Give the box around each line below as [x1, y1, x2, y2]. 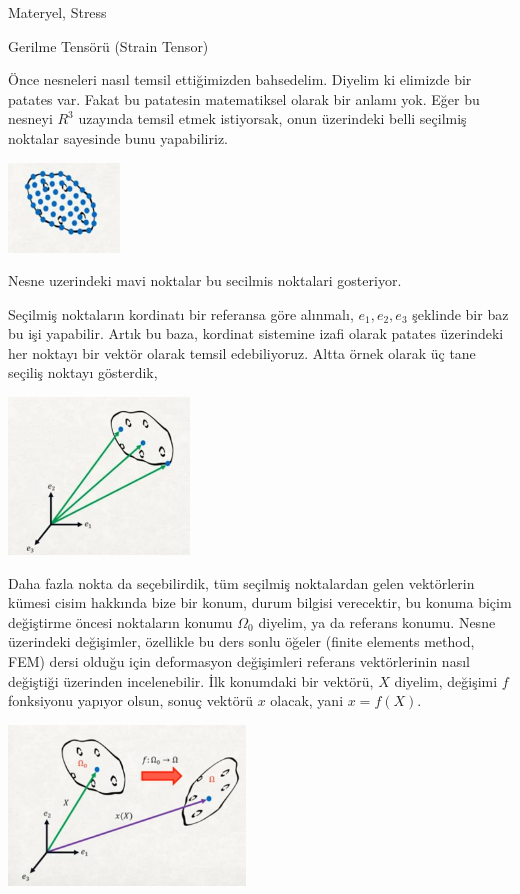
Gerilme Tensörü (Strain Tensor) [8, 35, 209, 56]
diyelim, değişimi [394, 670, 498, 691]
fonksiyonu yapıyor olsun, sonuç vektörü [8, 690, 253, 711]
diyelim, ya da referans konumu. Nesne [258, 611, 496, 632]
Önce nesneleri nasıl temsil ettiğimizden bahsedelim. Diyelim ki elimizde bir [8, 69, 472, 90]
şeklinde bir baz [412, 303, 509, 324]
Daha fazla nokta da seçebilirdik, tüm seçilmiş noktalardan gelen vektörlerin [8, 572, 475, 593]
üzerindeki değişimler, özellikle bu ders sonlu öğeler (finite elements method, [8, 631, 475, 652]
